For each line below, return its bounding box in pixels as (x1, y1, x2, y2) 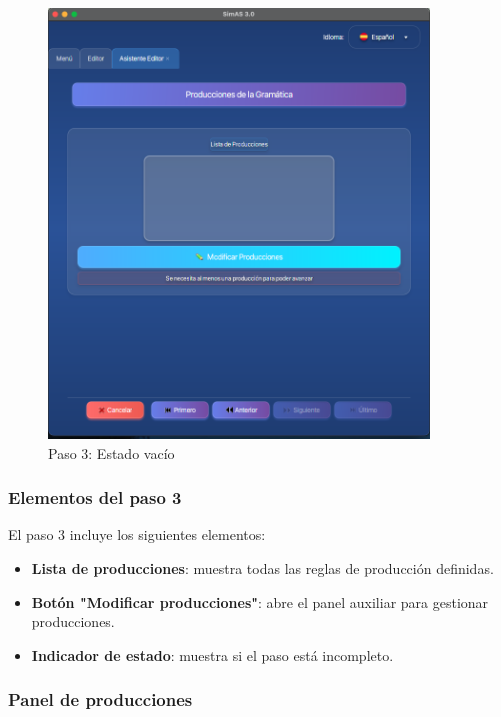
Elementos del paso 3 (8, 485, 182, 510)
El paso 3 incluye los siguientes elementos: (8, 524, 266, 545)
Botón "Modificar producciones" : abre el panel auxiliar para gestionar (31, 591, 489, 612)
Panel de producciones (8, 687, 193, 712)
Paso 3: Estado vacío (48, 442, 175, 463)
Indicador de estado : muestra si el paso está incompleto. (31, 644, 394, 665)
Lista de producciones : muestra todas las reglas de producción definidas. (31, 558, 494, 579)
